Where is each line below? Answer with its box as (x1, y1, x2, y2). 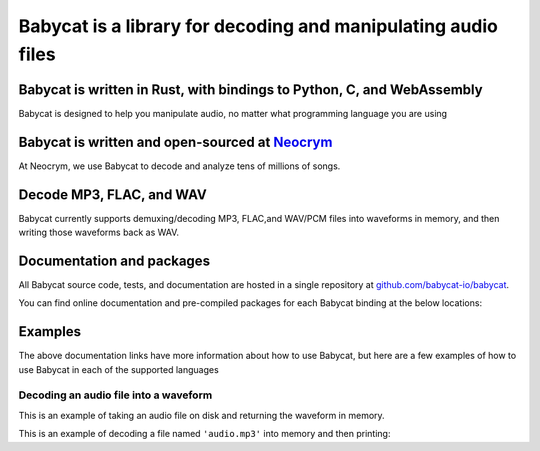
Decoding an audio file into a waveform (18, 388, 213, 402)
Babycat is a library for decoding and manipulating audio (18, 15, 499, 37)
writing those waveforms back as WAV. (18, 226, 180, 239)
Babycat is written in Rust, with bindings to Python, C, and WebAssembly (18, 81, 484, 98)
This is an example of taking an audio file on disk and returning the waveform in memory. (18, 409, 385, 421)
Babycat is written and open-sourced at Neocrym (18, 133, 333, 150)
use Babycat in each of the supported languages (18, 363, 219, 375)
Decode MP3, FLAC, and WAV (18, 186, 207, 203)
